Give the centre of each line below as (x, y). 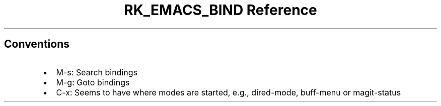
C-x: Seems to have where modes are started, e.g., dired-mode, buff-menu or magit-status (229, 92)
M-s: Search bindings (97, 72)
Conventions (37, 44)
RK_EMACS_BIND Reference (220, 10)
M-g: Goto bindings (93, 82)
